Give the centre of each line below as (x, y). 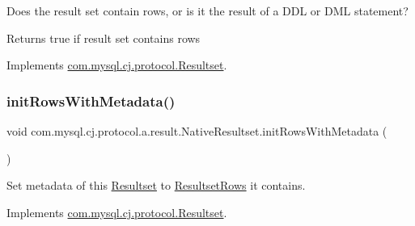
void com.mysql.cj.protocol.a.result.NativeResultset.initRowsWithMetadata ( (197, 131)
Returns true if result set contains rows (104, 38)
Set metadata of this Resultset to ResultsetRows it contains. (156, 185)
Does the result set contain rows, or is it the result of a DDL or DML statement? (207, 10)
